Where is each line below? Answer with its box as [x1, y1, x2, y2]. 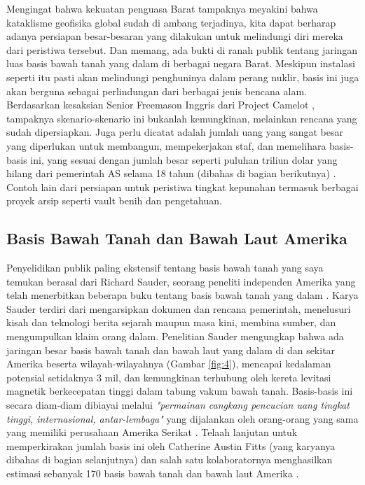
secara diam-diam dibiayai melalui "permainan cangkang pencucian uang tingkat [6, 398, 350, 412]
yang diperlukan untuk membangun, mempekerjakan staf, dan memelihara [6, 138, 326, 153]
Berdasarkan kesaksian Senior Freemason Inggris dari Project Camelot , [6, 97, 315, 112]
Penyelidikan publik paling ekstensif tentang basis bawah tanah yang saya [6, 260, 324, 275]
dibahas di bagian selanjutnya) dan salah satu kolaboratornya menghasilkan [6, 452, 333, 467]
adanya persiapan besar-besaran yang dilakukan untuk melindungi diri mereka [6, 29, 343, 43]
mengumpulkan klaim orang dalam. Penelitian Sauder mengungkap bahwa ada [6, 329, 344, 344]
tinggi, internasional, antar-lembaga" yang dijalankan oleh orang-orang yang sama [6, 411, 359, 426]
